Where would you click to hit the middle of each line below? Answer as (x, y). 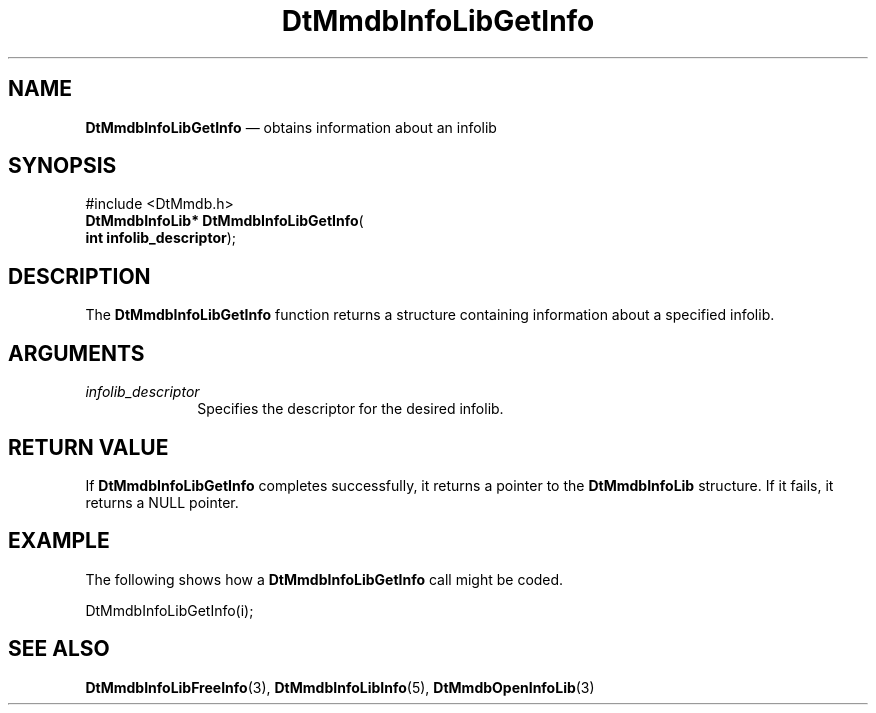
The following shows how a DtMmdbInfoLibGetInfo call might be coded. (324, 579)
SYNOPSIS (62, 166)
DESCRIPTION (79, 276)
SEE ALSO (59, 649)
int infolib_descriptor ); (161, 238)
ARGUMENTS (76, 353)
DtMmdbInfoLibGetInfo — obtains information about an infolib (291, 127)
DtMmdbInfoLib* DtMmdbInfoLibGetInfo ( (224, 221)
